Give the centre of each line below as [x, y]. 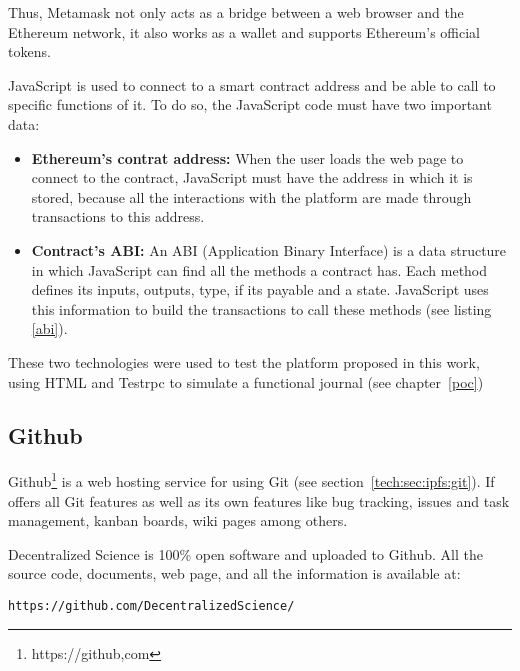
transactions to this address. [118, 216]
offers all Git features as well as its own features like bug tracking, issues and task [259, 500]
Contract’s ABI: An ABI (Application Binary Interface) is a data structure [269, 249]
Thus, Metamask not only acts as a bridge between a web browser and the [236, 12]
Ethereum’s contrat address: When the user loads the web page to [247, 157]
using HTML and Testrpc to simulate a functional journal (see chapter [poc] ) [246, 381]
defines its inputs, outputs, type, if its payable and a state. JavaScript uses [260, 289]
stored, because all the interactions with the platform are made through [251, 196]
